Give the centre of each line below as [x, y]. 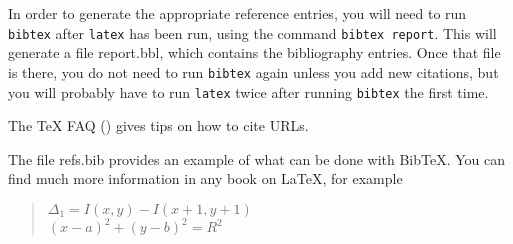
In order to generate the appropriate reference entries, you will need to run [237, 13]
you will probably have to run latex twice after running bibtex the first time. [248, 91]
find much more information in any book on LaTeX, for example [205, 178]
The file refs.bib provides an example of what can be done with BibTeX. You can [257, 158]
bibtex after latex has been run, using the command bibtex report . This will [252, 32]
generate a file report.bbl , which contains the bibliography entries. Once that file [254, 52]
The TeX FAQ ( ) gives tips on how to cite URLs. [158, 125]
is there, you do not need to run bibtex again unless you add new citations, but [253, 71]
